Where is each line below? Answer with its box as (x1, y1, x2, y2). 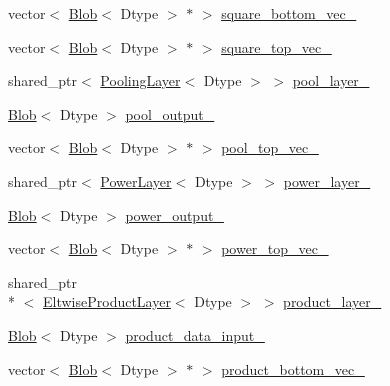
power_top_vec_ (221, 238, 329, 259)
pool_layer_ (292, 70, 370, 91)
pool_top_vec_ (221, 137, 319, 158)
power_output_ (125, 204, 224, 225)
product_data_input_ (125, 324, 265, 345)
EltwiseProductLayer (43, 291, 171, 312)
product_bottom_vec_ (221, 358, 365, 379)
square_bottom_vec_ (221, 3, 357, 23)
